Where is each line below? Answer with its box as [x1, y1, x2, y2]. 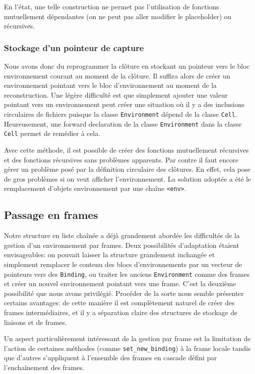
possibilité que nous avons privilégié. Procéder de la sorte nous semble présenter [4, 288, 244, 298]
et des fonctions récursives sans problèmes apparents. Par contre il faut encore [4, 154, 239, 164]
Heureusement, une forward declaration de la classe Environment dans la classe [4, 118, 242, 129]
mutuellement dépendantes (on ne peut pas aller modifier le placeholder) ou [4, 11, 231, 21]
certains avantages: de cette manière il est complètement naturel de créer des [4, 297, 235, 308]
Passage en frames [4, 207, 98, 222]
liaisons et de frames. [4, 317, 67, 327]
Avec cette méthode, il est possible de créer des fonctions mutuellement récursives [4, 144, 249, 155]
